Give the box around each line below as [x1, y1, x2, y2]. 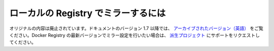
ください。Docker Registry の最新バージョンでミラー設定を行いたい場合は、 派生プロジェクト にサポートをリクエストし [9, 32, 260, 38]
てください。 [9, 39, 37, 45]
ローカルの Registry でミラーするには [9, 8, 166, 19]
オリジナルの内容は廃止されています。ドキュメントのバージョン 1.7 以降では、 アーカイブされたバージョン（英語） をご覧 [9, 25, 263, 31]
